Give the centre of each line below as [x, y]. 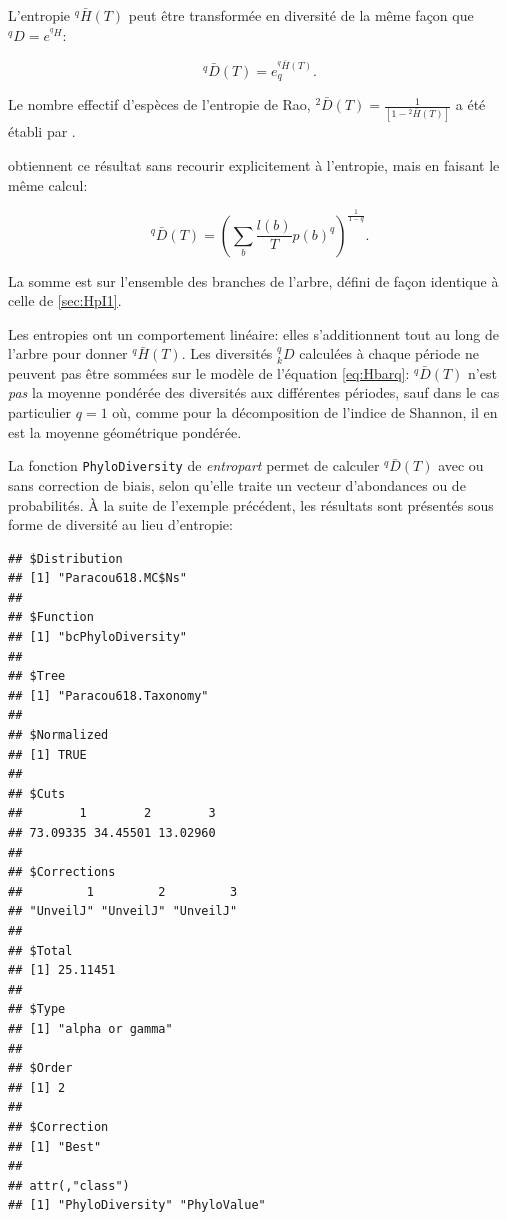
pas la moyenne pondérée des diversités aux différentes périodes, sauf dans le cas [254, 392]
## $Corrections [62, 872]
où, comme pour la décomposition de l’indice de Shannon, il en [305, 412]
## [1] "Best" [55, 1146]
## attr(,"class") [69, 1185]
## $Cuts [37, 793]
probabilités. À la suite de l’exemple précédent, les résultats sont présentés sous [251, 504]
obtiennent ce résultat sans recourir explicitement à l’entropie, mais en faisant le [254, 164]
